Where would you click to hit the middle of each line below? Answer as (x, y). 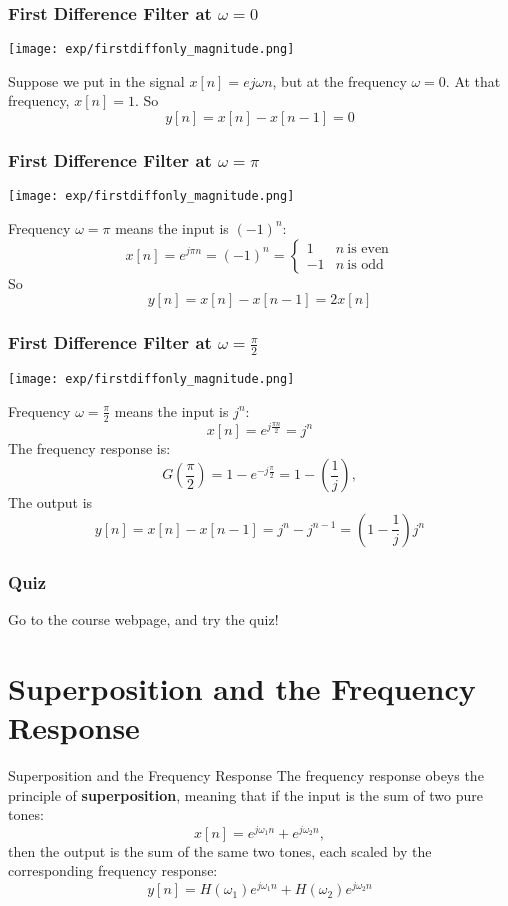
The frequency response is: (89, 447)
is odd (365, 265)
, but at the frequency (339, 80)
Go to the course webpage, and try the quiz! (143, 619)
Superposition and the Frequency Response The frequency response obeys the (246, 774)
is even (368, 249)
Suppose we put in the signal (96, 80)
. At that (473, 80)
